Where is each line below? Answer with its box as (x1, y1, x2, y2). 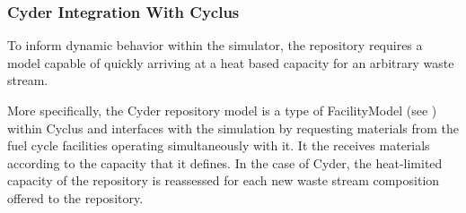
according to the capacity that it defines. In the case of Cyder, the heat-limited (7, 153, 443, 172)
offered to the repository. (7, 188, 144, 207)
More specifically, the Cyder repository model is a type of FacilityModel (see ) (7, 101, 437, 119)
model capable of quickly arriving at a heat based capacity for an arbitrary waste (7, 53, 454, 72)
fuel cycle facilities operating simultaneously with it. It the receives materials (7, 136, 430, 155)
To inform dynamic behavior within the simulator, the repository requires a (7, 36, 423, 55)
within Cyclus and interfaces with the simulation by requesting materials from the (7, 118, 459, 137)
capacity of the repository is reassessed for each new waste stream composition (7, 171, 440, 190)
